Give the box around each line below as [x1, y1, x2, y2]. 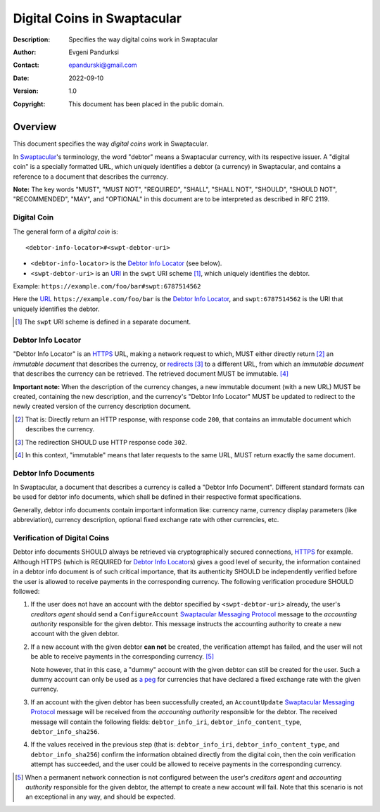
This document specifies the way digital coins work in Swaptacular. [13, 139, 209, 148]
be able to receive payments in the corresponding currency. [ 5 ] [30, 652, 215, 661]
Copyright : [13, 99, 46, 108]
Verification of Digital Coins [13, 533, 110, 543]
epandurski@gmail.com [68, 61, 137, 70]
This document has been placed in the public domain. [68, 99, 224, 108]
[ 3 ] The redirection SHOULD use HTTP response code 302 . [15, 438, 187, 446]
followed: [13, 587, 40, 595]
